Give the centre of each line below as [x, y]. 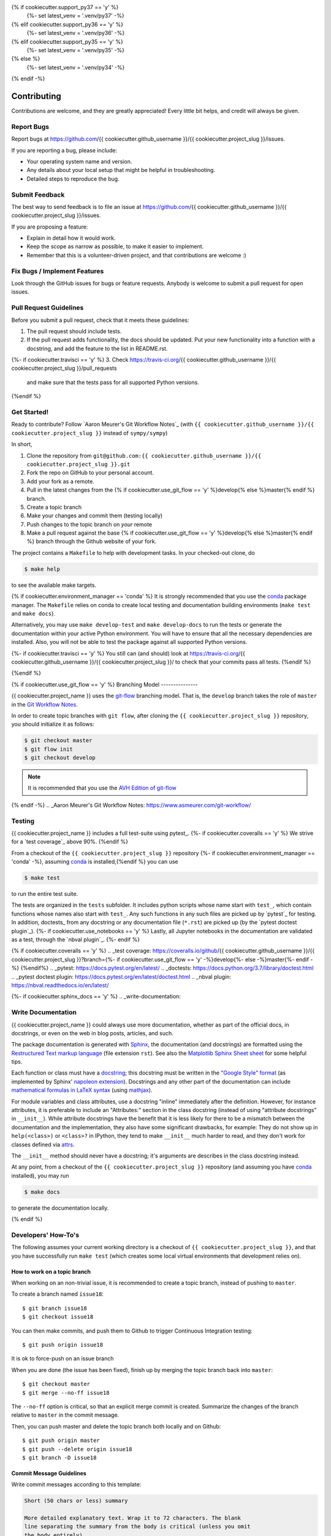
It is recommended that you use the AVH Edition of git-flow [102, 788]
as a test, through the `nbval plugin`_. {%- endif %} [76, 939]
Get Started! [30, 412]
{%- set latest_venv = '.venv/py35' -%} [76, 50]
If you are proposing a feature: [50, 227]
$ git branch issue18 [55, 1308]
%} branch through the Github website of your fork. [92, 541]
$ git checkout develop [60, 758]
